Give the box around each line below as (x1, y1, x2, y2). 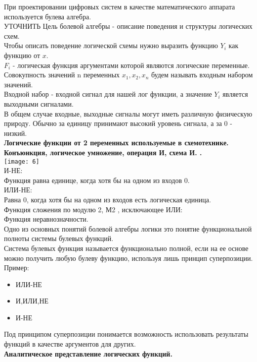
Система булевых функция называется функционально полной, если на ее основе (4, 242, 249, 253)
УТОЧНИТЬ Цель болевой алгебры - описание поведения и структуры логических (4, 21, 253, 31)
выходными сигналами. (4, 98, 74, 109)
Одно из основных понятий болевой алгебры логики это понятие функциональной (4, 223, 252, 234)
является (222, 89, 248, 99)
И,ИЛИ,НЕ (15, 296, 49, 306)
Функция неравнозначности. (4, 214, 88, 224)
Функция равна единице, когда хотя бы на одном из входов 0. (4, 175, 190, 185)
